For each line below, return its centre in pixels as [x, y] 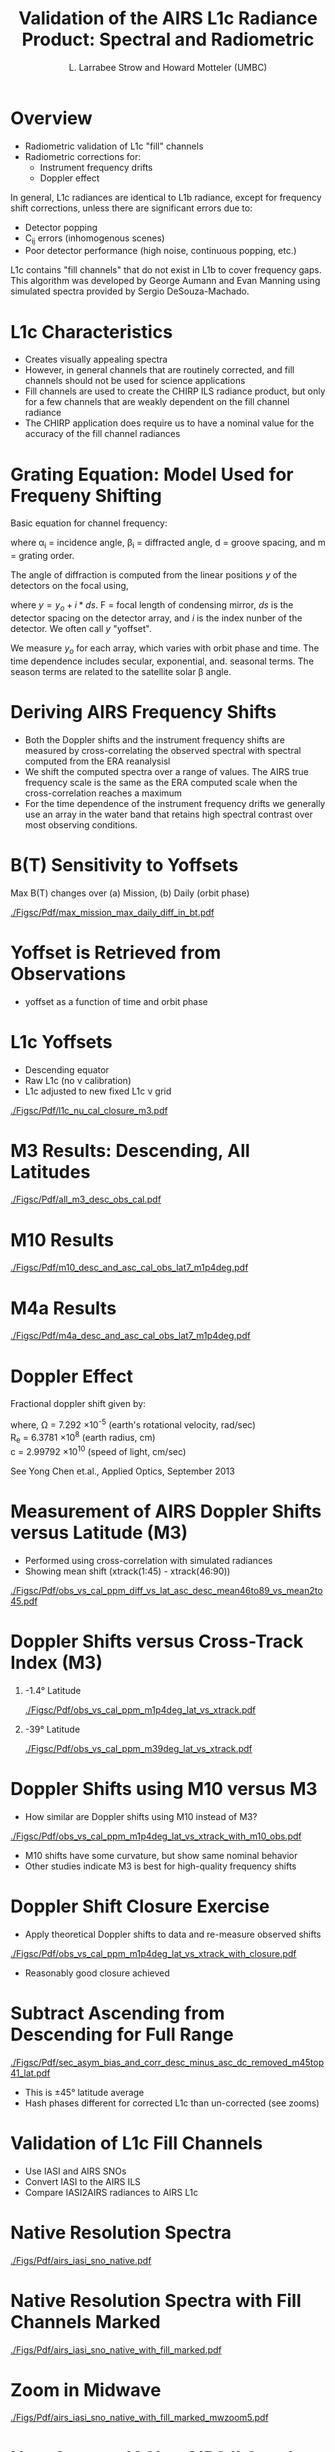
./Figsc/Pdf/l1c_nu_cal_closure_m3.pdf [89, 1110]
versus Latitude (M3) [99, 1533]
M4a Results [63, 1308]
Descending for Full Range [122, 2034]
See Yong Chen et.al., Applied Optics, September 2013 [122, 1471]
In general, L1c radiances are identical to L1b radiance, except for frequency [166, 197]
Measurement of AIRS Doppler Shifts [166, 1511]
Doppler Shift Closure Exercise [140, 1906]
